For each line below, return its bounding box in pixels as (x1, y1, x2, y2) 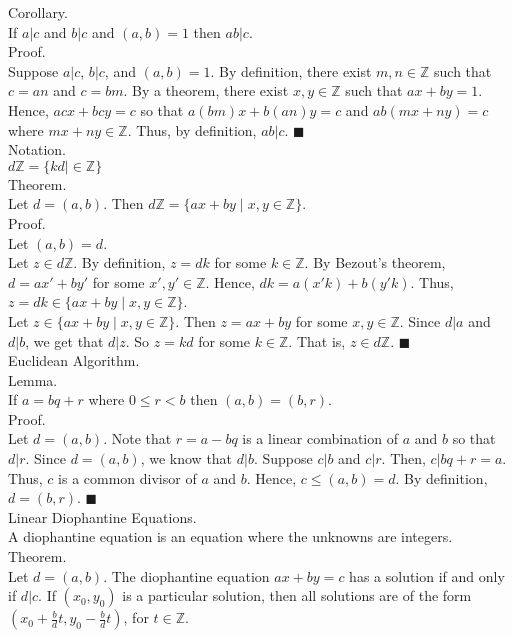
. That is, (288, 330, 346, 351)
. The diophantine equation (103, 565, 270, 586)
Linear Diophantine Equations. (8, 506, 197, 527)
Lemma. (8, 369, 58, 390)
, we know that (140, 448, 233, 469)
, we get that (25, 330, 104, 351)
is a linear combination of (242, 428, 398, 449)
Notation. (8, 139, 66, 160)
